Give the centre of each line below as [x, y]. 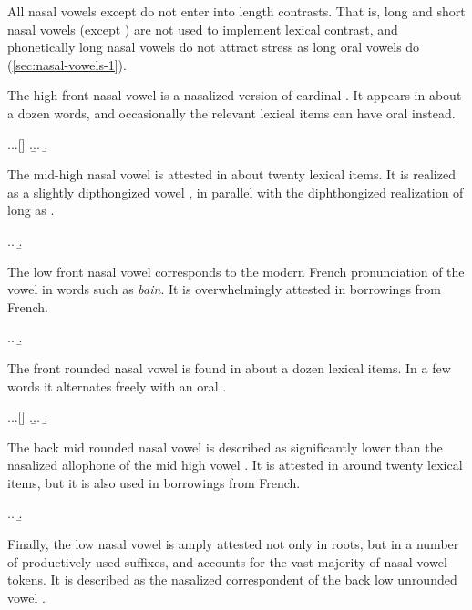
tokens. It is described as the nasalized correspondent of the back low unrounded [232, 579]
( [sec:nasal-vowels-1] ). [67, 64]
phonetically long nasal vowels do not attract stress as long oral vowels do [214, 47]
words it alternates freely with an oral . [117, 386]
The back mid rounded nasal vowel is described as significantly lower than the [225, 447]
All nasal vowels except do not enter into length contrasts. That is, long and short [236, 11]
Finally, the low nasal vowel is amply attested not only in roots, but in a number [233, 544]
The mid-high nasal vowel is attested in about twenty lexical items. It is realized [231, 174]
